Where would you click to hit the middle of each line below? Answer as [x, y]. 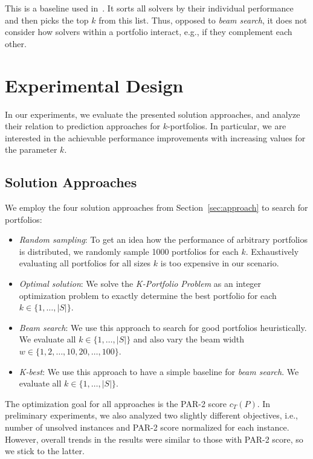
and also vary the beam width [189, 339]
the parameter [31, 149]
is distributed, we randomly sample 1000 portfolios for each [129, 251]
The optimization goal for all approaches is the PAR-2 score [116, 403]
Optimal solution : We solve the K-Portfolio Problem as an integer [140, 284]
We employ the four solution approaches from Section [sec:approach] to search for [156, 207]
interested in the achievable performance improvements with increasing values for [155, 137]
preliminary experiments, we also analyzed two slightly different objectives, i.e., [151, 415]
